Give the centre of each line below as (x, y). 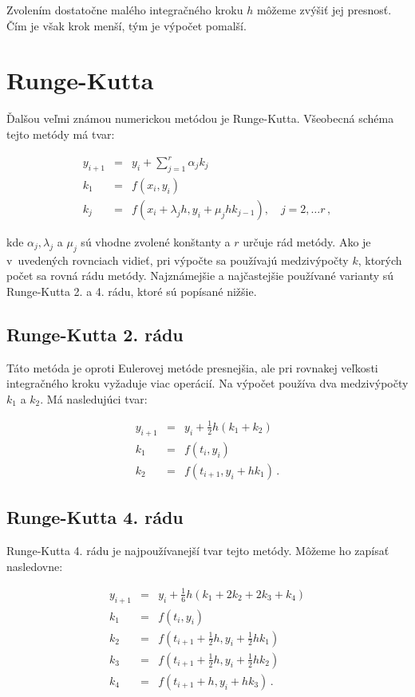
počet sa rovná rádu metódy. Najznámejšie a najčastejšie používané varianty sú (200, 276)
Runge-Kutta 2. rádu (95, 334)
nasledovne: (35, 566)
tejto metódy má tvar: (61, 134)
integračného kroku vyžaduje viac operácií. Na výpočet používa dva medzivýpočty (207, 383)
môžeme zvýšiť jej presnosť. (324, 10)
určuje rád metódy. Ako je (307, 241)
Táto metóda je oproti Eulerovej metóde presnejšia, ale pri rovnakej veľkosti (192, 367)
